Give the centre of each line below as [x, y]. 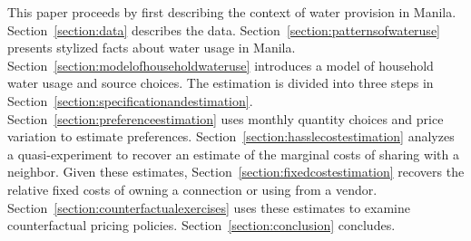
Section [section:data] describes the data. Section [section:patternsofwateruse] [224, 29]
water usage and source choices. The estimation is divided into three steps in [221, 83]
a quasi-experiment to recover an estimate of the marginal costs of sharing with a [233, 154]
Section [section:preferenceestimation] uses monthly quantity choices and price [226, 118]
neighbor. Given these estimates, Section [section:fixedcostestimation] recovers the [236, 172]
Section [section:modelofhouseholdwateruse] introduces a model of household [221, 65]
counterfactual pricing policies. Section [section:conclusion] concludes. [201, 225]
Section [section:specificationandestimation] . [130, 100]
